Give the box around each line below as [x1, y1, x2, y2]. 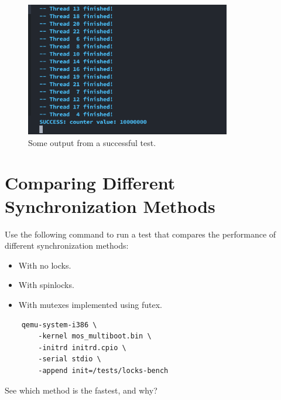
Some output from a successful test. [28, 136, 156, 148]
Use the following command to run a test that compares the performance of [5, 228, 276, 240]
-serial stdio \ [38, 355, 101, 364]
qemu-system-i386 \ [21, 320, 97, 329]
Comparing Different [5, 171, 176, 195]
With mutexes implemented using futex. [18, 298, 162, 310]
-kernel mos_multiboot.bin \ [38, 332, 152, 341]
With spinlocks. [18, 279, 74, 291]
